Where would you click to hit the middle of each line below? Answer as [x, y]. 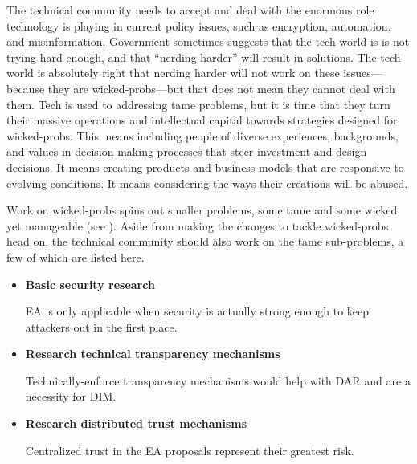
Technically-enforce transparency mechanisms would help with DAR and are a [218, 380]
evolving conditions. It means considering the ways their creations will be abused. [207, 183]
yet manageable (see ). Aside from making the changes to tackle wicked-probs [198, 225]
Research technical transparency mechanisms [153, 354]
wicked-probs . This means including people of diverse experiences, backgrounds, [202, 135]
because [26, 88]
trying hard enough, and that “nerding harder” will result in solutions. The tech [204, 57]
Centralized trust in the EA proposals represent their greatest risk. [190, 450]
